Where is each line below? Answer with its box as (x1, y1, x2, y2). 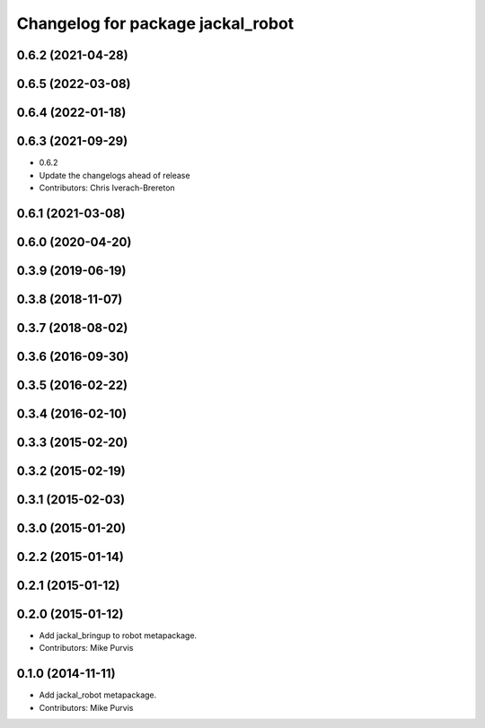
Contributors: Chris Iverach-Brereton (39, 182, 175, 193)
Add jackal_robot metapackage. (39, 689, 157, 700)
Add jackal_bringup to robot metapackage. (39, 630, 198, 641)
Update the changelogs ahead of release (39, 170, 190, 180)
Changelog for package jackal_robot (16, 13, 295, 33)
